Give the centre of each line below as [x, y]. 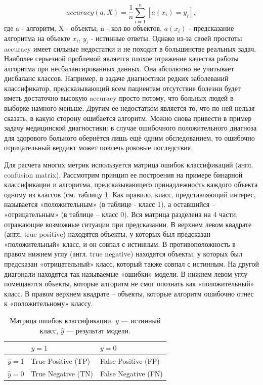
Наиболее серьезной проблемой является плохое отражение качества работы [121, 58]
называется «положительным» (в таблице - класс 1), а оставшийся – [110, 204]
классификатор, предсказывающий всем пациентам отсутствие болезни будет [122, 88]
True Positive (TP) [60, 360]
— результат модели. [98, 330]
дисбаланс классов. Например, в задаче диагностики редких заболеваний [116, 78]
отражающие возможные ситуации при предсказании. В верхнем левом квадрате [128, 224]
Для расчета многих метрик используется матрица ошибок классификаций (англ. [129, 165]
